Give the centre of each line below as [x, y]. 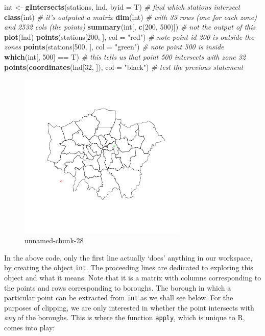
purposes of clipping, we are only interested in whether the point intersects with [129, 307]
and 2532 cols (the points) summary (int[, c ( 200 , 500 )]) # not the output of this [130, 27]
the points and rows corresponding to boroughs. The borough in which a [118, 287]
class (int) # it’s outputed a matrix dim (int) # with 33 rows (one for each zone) [130, 17]
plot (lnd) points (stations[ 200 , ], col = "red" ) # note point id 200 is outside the [129, 36]
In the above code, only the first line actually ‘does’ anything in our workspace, [128, 257]
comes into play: [30, 328]
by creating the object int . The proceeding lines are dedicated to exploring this [129, 267]
